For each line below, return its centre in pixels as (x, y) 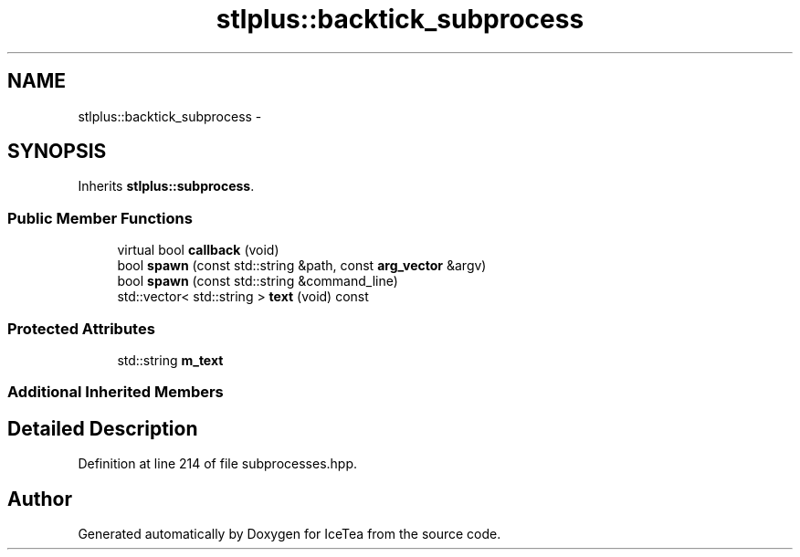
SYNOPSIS (57, 152)
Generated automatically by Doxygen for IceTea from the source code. (289, 534)
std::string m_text (170, 360)
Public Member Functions (100, 218)
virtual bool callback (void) (198, 250)
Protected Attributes (81, 328)
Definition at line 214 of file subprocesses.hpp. (218, 464)
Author (40, 499)
